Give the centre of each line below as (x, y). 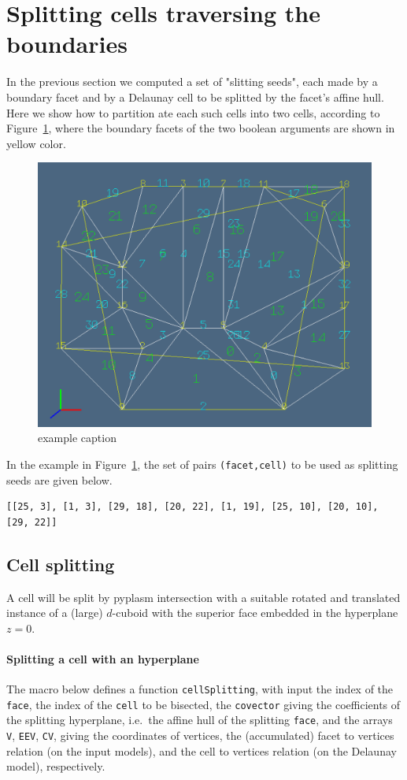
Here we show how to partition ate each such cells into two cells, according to (193, 112)
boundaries (67, 44)
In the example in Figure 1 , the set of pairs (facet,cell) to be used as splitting (202, 464)
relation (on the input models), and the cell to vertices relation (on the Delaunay (202, 750)
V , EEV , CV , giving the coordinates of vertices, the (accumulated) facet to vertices (200, 735)
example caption (77, 438)
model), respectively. (56, 766)
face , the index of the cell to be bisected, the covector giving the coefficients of (203, 704)
